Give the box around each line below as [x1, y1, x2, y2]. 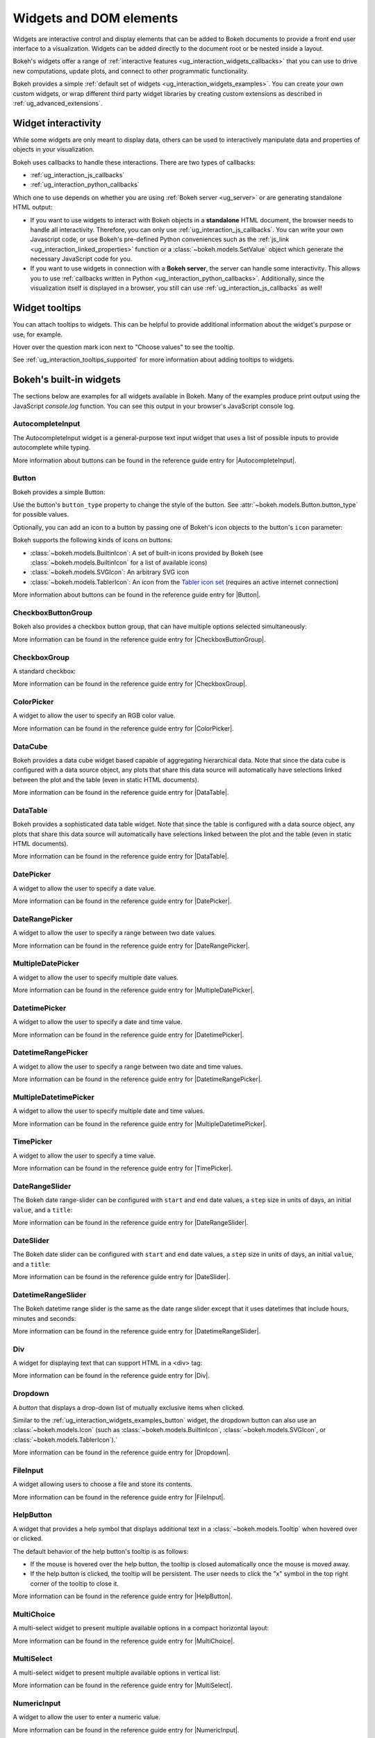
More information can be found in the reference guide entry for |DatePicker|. [12, 897, 232, 905]
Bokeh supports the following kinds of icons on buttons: [12, 536, 173, 544]
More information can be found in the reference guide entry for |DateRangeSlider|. [12, 1219, 249, 1227]
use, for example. [12, 330, 62, 339]
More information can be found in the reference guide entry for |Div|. [12, 1372, 210, 1380]
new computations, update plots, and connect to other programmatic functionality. [12, 67, 249, 75]
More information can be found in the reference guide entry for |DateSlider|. [12, 1273, 231, 1281]
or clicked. [12, 1534, 43, 1543]
